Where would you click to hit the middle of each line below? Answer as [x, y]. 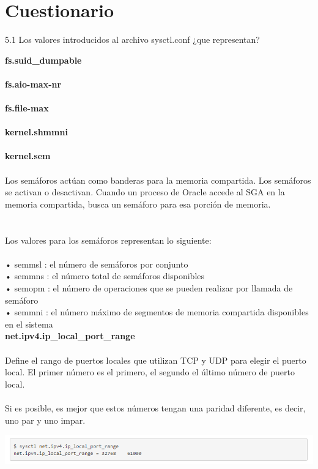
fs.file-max [27, 108]
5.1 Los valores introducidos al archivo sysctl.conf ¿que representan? [132, 39]
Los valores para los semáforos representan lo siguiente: [108, 240]
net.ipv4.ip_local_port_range [70, 336]
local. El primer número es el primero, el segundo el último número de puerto [150, 372]
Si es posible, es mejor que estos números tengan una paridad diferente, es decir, [155, 407]
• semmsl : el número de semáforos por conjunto [97, 264]
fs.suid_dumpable [43, 60]
